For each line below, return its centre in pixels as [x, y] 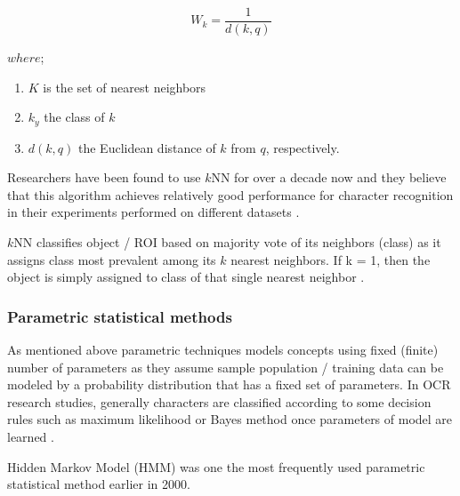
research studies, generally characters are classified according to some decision [219, 401]
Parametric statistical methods [120, 316]
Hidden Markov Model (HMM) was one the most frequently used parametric [216, 466]
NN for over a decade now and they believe [329, 177]
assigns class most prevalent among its [112, 259]
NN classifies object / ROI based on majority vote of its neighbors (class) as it [227, 242]
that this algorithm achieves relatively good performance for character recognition [230, 194]
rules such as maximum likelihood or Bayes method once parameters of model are [230, 419]
